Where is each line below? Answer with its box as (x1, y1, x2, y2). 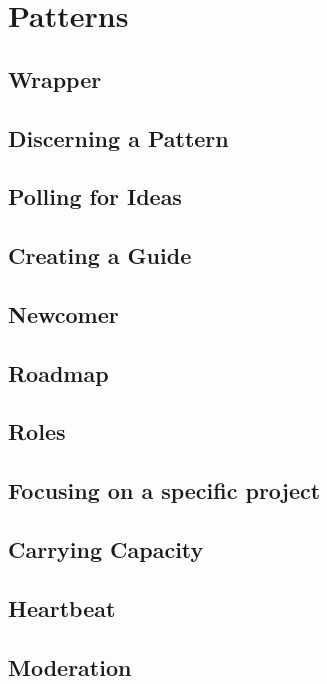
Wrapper (8, 63, 102, 94)
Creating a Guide (8, 240, 192, 271)
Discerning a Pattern (8, 122, 229, 153)
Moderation (8, 651, 132, 682)
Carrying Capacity (8, 534, 204, 565)
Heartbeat (8, 592, 116, 623)
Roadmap (8, 357, 109, 388)
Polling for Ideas (8, 181, 182, 212)
